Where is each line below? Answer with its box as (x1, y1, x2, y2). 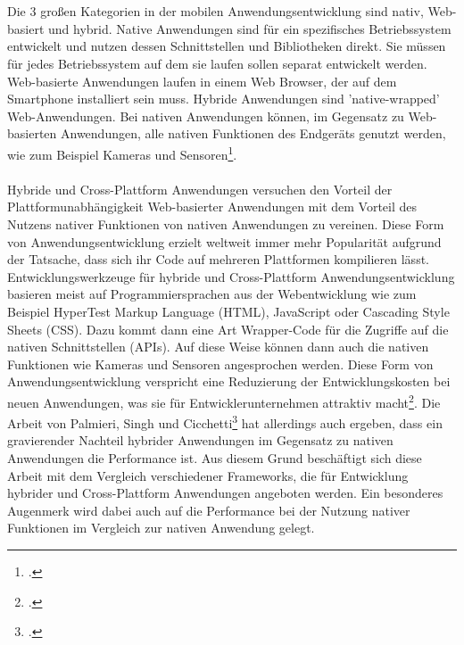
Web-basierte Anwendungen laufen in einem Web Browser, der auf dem (7, 71, 397, 90)
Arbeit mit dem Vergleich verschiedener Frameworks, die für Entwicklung (7, 466, 409, 484)
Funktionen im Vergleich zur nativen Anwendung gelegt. (7, 518, 315, 537)
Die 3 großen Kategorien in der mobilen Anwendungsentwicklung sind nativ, (7, 2, 424, 21)
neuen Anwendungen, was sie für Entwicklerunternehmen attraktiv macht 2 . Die (7, 390, 441, 411)
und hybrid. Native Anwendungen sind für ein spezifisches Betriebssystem (48, 19, 452, 37)
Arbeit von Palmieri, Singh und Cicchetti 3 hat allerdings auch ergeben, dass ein (7, 411, 443, 432)
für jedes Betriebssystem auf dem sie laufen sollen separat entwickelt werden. (7, 54, 427, 72)
